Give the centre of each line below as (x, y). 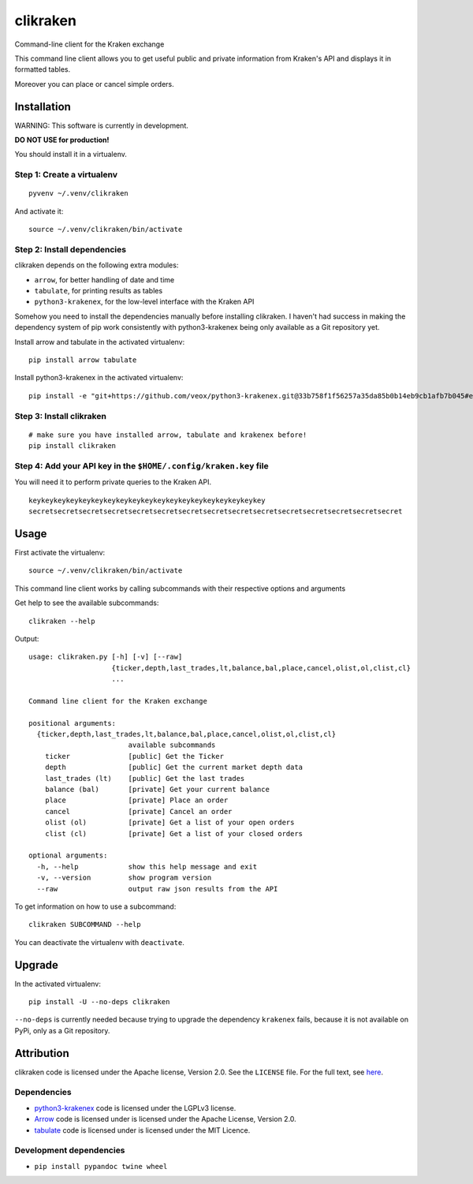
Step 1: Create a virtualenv (66, 175)
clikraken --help (62, 621)
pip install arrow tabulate (83, 360)
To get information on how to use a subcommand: (95, 906)
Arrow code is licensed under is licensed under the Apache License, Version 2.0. (166, 1119)
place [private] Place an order (136, 800)
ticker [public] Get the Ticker (134, 756)
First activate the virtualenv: (60, 552)
